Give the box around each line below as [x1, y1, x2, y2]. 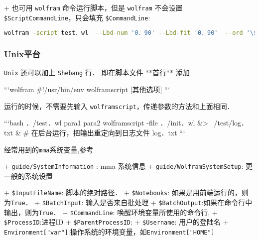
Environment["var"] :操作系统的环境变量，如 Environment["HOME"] [4, 227, 215, 237]
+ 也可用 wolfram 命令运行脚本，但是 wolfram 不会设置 [4, 2, 183, 12]
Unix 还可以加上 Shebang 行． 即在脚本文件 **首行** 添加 [4, 67, 190, 78]
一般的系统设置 [4, 170, 53, 181]
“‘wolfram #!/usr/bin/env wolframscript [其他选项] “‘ [4, 84, 170, 95]
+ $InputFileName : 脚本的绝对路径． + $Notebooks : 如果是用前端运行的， [4, 187, 242, 198]
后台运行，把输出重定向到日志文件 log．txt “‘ [38, 127, 185, 137]
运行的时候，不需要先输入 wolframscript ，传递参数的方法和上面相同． [4, 101, 234, 111]
